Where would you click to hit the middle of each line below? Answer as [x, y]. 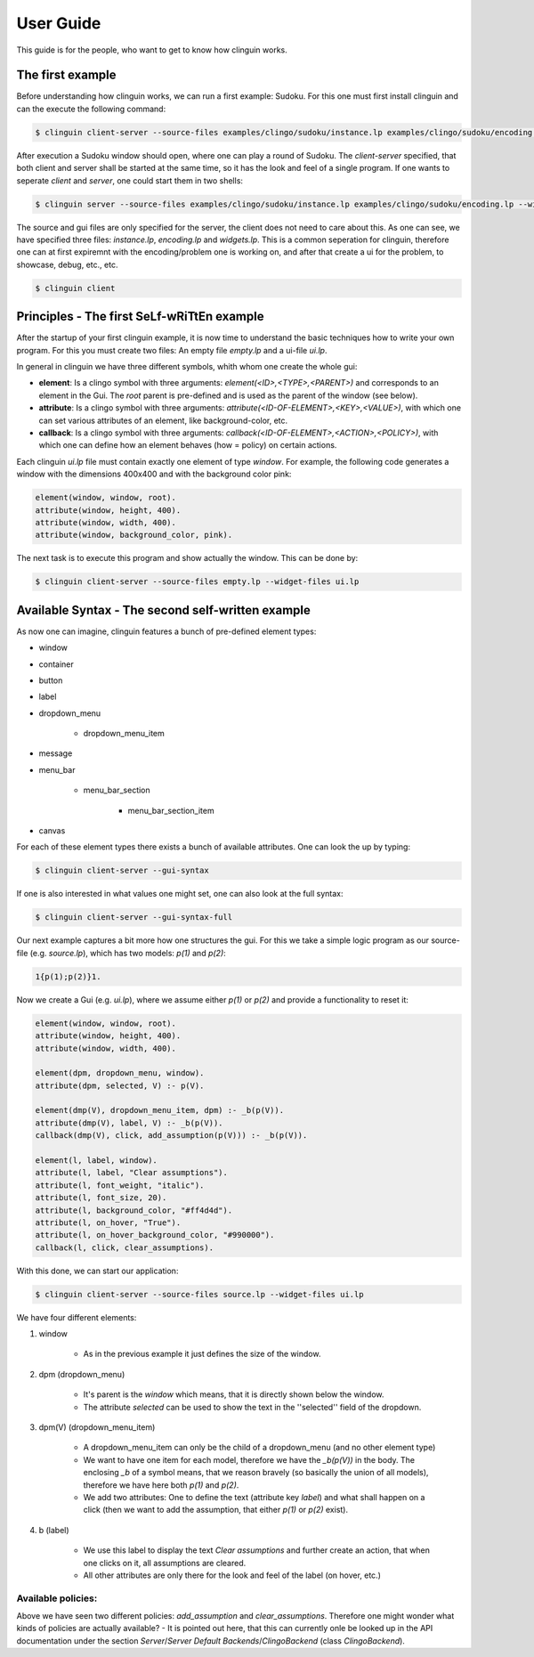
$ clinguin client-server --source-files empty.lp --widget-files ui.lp [197, 582]
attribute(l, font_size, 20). [101, 1198]
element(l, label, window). [96, 1161]
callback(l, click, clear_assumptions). [124, 1247]
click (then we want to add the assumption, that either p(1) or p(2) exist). [216, 1510]
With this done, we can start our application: [97, 1271]
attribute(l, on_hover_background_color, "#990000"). [155, 1235]
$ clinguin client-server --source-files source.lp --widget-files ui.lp [199, 1294]
